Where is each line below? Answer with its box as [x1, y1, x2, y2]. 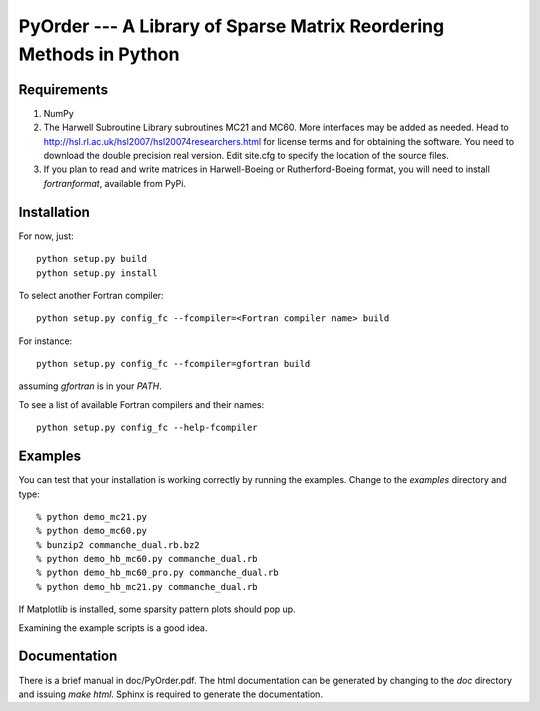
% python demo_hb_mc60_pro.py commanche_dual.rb [36, 567, 279, 579]
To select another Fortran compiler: [18, 289, 164, 301]
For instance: [18, 335, 73, 347]
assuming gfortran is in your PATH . [18, 380, 162, 392]
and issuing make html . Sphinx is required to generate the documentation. [18, 688, 324, 700]
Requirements [18, 81, 109, 98]
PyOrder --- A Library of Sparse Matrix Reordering [18, 15, 445, 37]
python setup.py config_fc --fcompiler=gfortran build [36, 358, 311, 370]
